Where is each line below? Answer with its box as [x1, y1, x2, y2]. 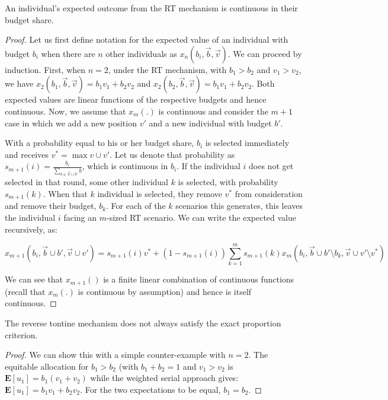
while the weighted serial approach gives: [90, 372, 239, 384]
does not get [249, 160, 294, 172]
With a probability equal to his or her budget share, [5, 136, 194, 149]
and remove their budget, [5, 199, 97, 212]
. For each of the [106, 199, 166, 212]
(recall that [5, 285, 46, 297]
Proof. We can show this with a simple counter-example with [5, 348, 226, 361]
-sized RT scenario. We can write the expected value [106, 211, 297, 224]
